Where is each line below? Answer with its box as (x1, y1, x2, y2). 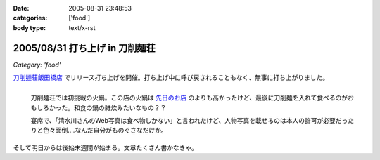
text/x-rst (68, 23, 96, 32)
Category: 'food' (13, 60, 61, 69)
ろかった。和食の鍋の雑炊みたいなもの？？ (42, 103, 167, 112)
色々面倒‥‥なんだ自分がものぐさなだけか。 (42, 126, 167, 135)
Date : (13, 4, 30, 12)
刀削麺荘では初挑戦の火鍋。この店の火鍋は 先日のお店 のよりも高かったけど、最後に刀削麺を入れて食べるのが (30, 93, 348, 102)
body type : (13, 23, 46, 32)
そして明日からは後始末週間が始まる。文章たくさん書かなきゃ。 (13, 143, 198, 152)
